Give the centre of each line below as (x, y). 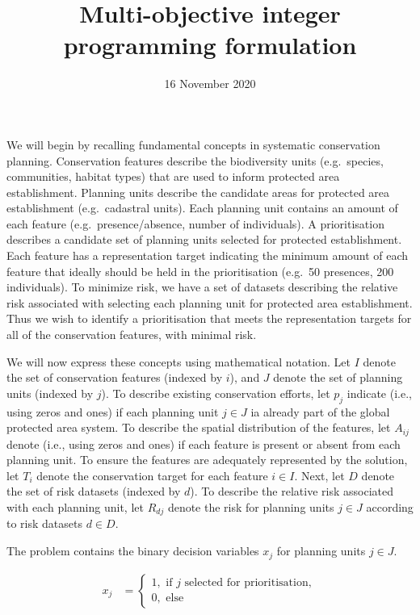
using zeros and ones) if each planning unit (113, 411)
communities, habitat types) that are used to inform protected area (173, 176)
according (390, 507)
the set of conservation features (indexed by (115, 377)
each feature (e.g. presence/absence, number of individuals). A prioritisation (195, 223)
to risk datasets (44, 523)
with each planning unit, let (75, 507)
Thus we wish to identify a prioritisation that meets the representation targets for (209, 318)
